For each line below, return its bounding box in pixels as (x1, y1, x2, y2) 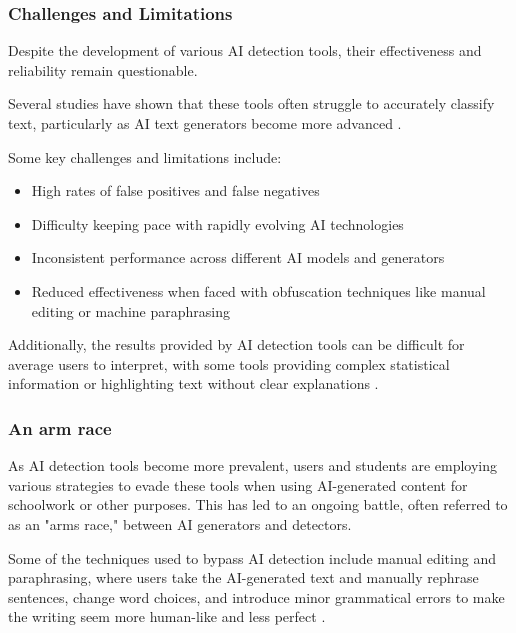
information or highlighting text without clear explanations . (8, 373, 379, 394)
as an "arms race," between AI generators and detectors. (8, 513, 352, 534)
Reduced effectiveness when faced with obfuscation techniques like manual (31, 280, 486, 301)
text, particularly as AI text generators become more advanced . (8, 113, 402, 133)
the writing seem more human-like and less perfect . (8, 606, 326, 627)
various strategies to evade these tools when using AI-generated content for (8, 474, 468, 495)
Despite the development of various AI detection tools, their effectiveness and (8, 40, 482, 61)
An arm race (8, 415, 112, 440)
